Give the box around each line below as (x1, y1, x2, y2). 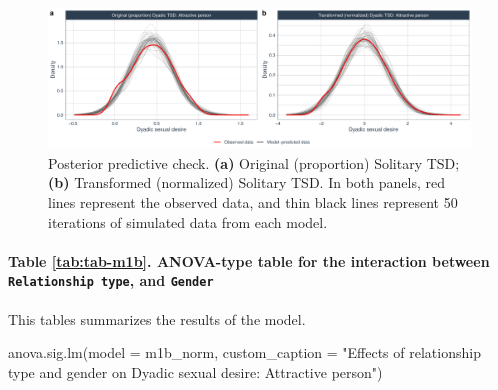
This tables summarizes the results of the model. (8, 308, 306, 329)
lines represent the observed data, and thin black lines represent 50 (48, 191, 458, 212)
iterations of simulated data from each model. (48, 211, 328, 232)
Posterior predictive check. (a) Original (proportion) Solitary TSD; (48, 152, 460, 173)
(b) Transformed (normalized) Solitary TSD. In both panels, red (48, 172, 445, 193)
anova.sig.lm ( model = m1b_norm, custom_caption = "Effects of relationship (8, 342, 481, 363)
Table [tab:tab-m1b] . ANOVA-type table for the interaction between (8, 250, 490, 271)
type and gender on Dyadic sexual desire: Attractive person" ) (8, 361, 383, 382)
